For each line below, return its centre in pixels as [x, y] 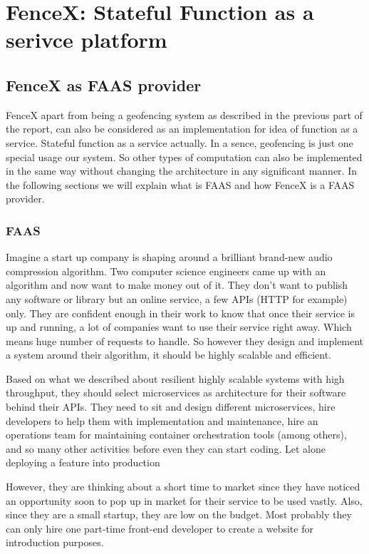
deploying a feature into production [83, 462]
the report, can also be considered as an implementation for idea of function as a [182, 129]
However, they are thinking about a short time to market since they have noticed [183, 487]
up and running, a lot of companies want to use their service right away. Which [179, 327]
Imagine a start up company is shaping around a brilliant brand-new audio [169, 257]
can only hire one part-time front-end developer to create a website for [160, 528]
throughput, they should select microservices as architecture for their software [176, 393]
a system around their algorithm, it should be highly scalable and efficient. [169, 355]
